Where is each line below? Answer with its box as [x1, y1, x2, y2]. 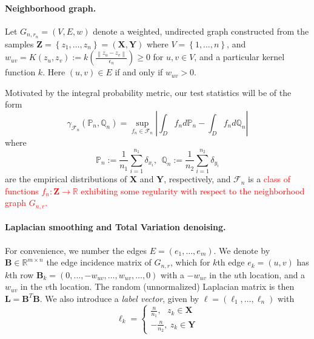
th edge [217, 256, 245, 269]
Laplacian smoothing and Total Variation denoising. [5, 221, 226, 233]
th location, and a [238, 268, 306, 281]
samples [5, 37, 34, 50]
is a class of [248, 173, 290, 185]
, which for [170, 256, 210, 269]
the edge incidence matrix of [46, 256, 152, 269]
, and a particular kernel [194, 50, 285, 63]
